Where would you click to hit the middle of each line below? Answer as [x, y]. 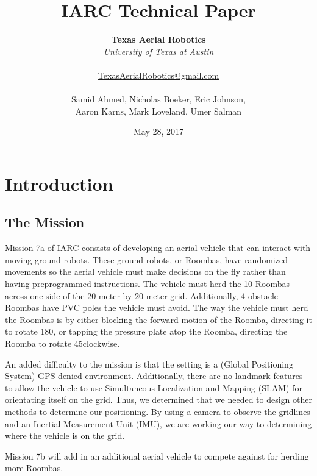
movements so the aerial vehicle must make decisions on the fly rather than [145, 272]
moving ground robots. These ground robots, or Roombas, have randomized [146, 259]
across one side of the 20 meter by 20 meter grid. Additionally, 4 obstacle [142, 295]
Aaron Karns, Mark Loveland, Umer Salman [158, 111]
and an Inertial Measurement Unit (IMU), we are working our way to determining [158, 423]
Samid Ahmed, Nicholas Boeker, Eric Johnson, [158, 99]
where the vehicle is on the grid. [65, 435]
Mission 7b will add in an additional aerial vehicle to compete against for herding [157, 456]
